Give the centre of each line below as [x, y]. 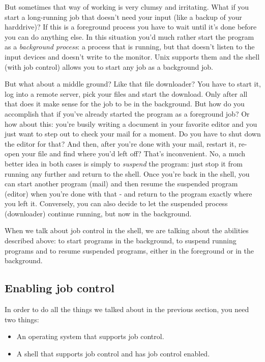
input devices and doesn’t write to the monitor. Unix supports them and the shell [132, 56]
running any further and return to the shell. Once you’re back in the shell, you [127, 173]
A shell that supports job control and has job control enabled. [113, 353]
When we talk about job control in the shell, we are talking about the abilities [127, 230]
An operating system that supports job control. [90, 336]
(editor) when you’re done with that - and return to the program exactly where [128, 193]
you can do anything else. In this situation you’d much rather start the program [129, 36]
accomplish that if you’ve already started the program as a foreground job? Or [127, 113]
